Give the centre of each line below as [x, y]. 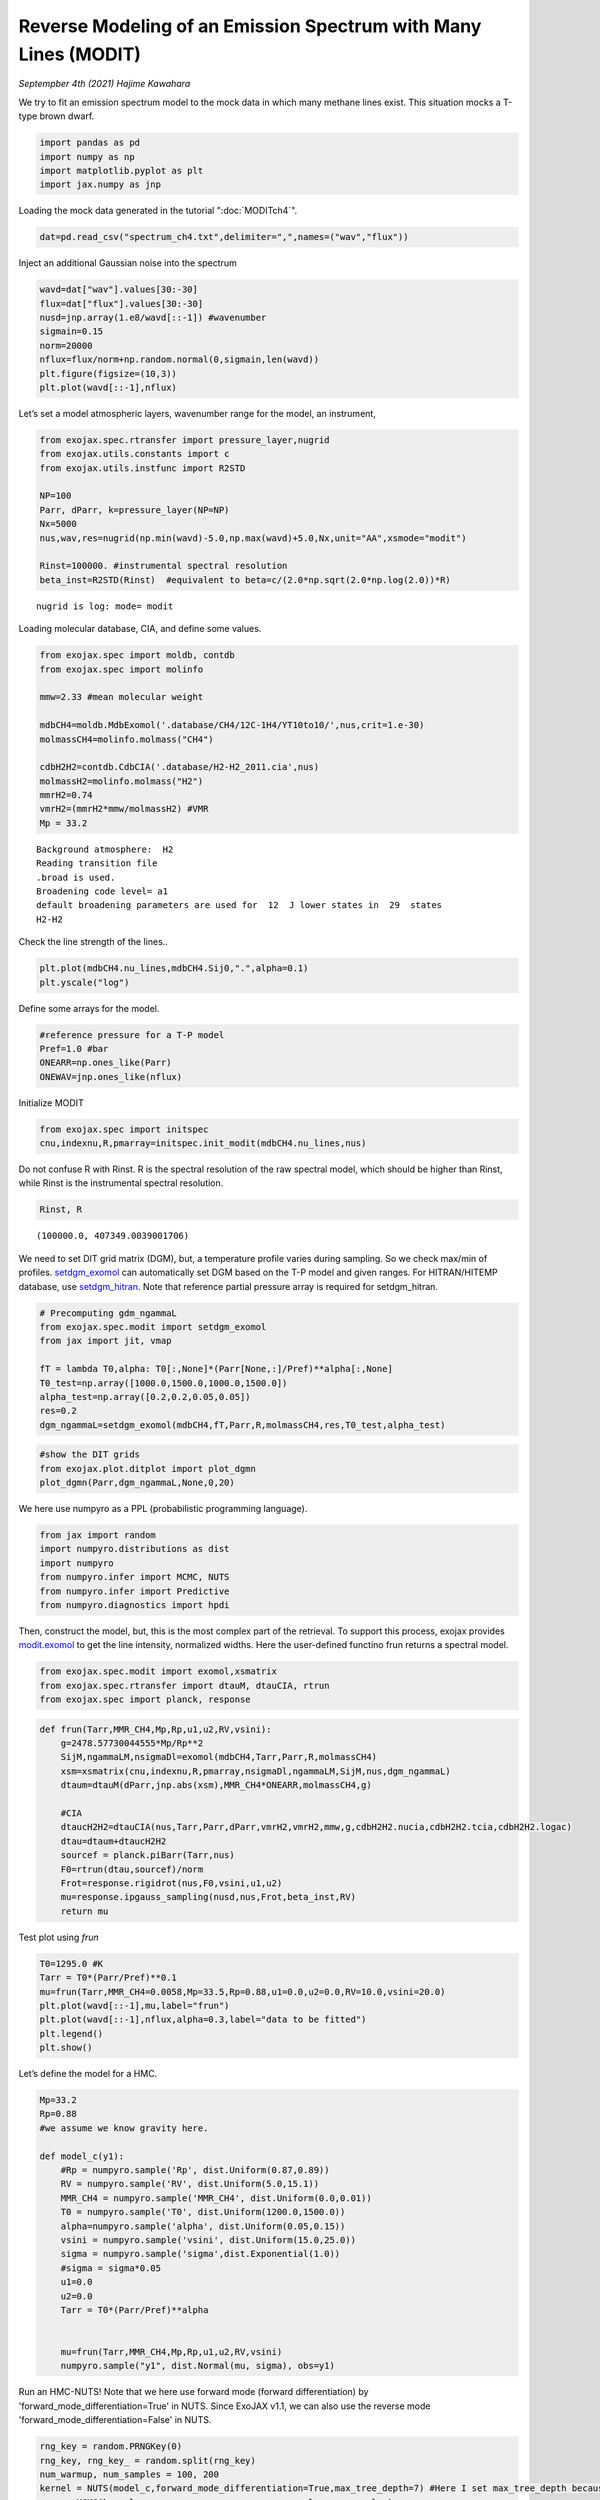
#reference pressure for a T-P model [132, 1034]
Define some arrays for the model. [89, 1008]
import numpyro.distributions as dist [134, 1549]
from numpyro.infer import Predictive [134, 1591]
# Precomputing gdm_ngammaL [108, 1313]
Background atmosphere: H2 [105, 849]
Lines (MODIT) [80, 54]
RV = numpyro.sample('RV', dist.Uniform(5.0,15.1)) [190, 2184]
